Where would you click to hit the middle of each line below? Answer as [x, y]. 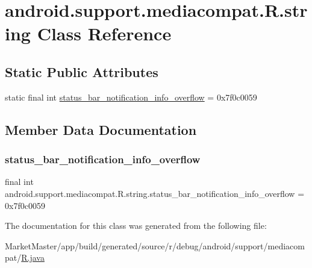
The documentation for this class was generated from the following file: [136, 226]
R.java [33, 257]
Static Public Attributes [82, 71]
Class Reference [104, 33]
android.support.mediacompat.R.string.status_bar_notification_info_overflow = [155, 193]
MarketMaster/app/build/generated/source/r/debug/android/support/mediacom [155, 245]
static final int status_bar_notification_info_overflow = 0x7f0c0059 [131, 97]
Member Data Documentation [101, 129]
